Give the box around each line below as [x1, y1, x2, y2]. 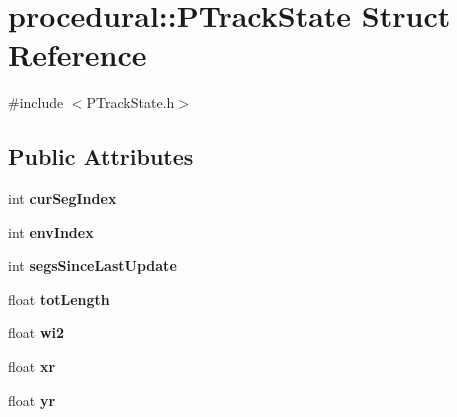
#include [8, 92, 64, 113]
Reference [8, 34, 147, 75]
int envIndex [8, 221, 94, 242]
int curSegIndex [8, 188, 117, 209]
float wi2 [8, 322, 65, 343]
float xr [8, 356, 56, 377]
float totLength [8, 288, 110, 309]
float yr [8, 389, 56, 410]
